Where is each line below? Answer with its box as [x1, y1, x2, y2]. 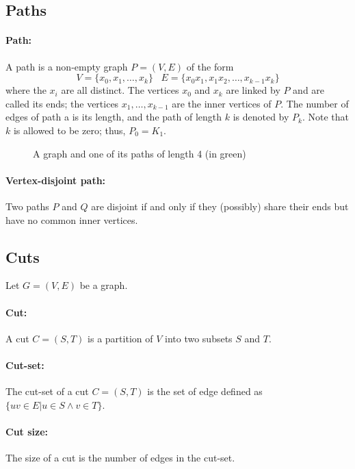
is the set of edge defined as [147, 384, 263, 398]
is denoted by [233, 110, 289, 124]
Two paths [5, 199, 49, 213]
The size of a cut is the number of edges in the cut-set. [5, 451, 235, 465]
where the [5, 83, 47, 97]
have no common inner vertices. [5, 212, 138, 227]
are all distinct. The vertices [61, 83, 179, 97]
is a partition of [88, 331, 153, 345]
